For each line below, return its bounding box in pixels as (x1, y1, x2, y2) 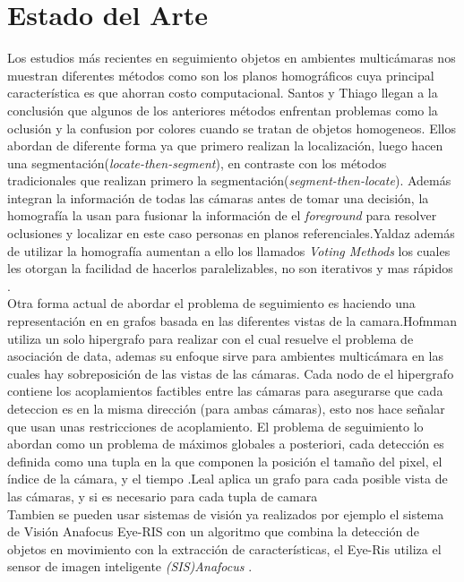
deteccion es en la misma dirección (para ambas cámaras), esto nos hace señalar (7, 399, 445, 417)
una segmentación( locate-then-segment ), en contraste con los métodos (7, 153, 387, 172)
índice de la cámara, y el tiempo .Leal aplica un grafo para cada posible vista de (7, 469, 448, 488)
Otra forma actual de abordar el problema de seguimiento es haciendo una (7, 294, 416, 312)
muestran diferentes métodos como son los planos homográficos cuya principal (7, 65, 434, 84)
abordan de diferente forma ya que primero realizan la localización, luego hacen (7, 136, 443, 155)
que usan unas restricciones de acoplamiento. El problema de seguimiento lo (7, 416, 424, 435)
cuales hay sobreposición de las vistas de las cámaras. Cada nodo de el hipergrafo (7, 364, 454, 382)
